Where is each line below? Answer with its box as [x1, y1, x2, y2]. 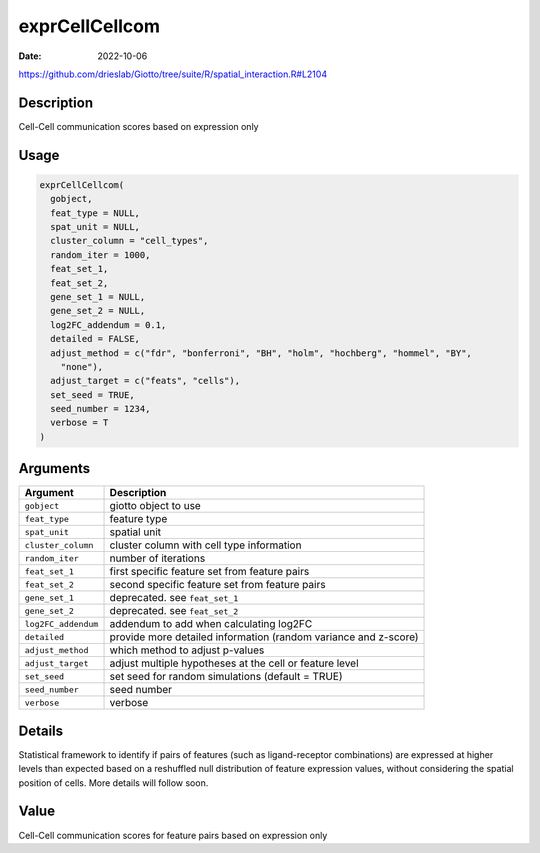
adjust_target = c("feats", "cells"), [50, 375, 240, 387]
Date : [18, 50, 42, 62]
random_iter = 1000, [50, 249, 151, 260]
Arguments [18, 460, 91, 477]
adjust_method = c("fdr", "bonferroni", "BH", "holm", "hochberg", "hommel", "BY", [50, 347, 472, 359]
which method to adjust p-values [109, 643, 265, 657]
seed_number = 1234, [50, 403, 151, 415]
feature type [109, 512, 168, 526]
